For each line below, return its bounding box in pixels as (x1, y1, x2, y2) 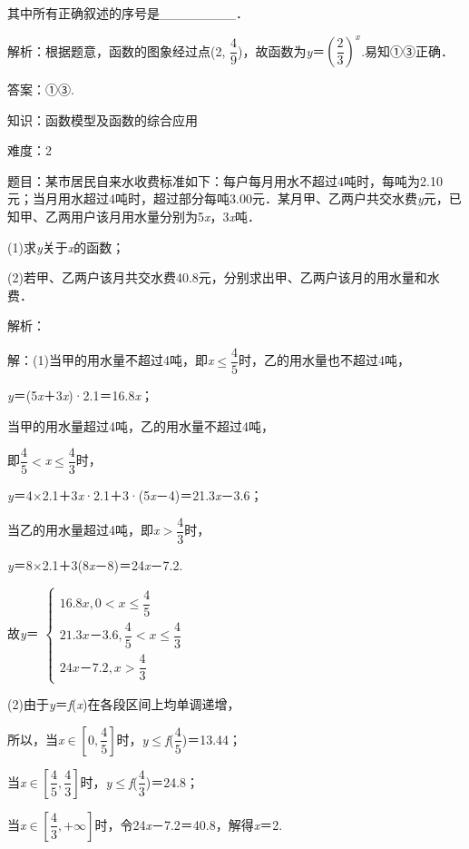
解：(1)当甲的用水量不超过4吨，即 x (7, 350, 214, 370)
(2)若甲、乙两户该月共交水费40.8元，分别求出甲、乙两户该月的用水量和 (7, 268, 427, 287)
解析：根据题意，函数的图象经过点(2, (7, 41, 226, 60)
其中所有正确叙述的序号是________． (7, 4, 249, 22)
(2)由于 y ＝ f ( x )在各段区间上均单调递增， (7, 695, 240, 714)
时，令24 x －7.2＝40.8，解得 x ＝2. (94, 814, 283, 834)
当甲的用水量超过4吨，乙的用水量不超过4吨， (7, 416, 274, 435)
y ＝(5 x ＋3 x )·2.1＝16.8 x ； (7, 386, 153, 405)
